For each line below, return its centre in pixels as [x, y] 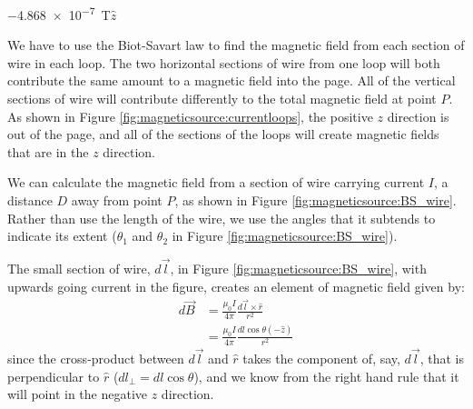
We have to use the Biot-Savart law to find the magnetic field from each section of [236, 45]
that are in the [48, 151]
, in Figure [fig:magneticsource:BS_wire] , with [298, 268]
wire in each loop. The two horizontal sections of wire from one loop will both [224, 62]
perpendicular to [54, 376]
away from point [117, 200]
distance [30, 200]
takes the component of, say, [321, 359]
